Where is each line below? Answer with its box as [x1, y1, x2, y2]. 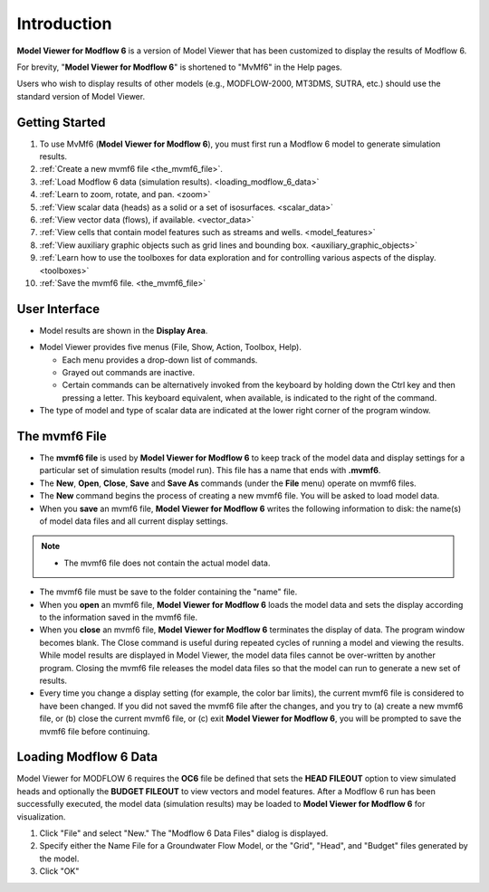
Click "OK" [39, 866, 80, 877]
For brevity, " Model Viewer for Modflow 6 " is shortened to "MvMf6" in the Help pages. [16, 62, 343, 72]
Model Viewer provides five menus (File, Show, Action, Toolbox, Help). [39, 342, 302, 353]
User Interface [16, 301, 101, 317]
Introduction [16, 14, 112, 33]
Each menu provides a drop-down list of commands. [62, 354, 258, 365]
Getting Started [16, 114, 106, 130]
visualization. [16, 811, 66, 822]
